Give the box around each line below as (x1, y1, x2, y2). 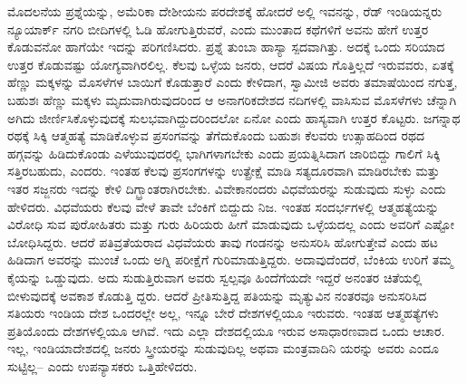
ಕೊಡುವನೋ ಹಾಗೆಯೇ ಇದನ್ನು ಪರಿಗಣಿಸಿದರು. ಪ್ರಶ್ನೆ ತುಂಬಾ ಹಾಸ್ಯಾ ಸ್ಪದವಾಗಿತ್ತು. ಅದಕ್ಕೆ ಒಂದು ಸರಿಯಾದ (7, 37, 445, 56)
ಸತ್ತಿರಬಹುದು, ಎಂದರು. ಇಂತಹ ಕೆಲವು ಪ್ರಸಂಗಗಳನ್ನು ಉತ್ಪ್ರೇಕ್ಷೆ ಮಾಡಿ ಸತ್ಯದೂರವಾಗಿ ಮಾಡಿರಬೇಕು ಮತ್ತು (7, 161, 440, 180)
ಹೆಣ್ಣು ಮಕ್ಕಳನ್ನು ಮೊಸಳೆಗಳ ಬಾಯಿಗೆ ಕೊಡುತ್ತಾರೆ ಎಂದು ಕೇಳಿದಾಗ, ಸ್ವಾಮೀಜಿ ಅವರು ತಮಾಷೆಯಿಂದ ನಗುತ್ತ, (7, 72, 458, 91)
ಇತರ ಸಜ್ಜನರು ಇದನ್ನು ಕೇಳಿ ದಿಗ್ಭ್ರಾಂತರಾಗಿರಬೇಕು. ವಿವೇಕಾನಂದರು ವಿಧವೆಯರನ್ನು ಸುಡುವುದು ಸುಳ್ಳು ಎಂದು (7, 178, 446, 197)
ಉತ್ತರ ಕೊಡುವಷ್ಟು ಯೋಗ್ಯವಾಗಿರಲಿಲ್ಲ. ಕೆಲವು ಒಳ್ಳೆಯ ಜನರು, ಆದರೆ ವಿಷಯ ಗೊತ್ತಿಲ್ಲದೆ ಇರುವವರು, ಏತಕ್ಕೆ (7, 54, 454, 73)
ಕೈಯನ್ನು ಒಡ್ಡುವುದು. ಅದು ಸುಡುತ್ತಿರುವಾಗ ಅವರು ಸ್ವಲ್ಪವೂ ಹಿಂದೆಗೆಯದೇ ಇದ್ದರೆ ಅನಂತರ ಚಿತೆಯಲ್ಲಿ (7, 267, 423, 286)
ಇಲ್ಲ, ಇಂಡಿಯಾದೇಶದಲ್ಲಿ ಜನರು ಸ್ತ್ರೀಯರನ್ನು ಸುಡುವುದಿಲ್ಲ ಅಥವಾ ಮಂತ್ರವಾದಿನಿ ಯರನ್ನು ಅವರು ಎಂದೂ (7, 339, 440, 358)
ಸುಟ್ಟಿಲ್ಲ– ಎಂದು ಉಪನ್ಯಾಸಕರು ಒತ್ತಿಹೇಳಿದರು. (7, 356, 198, 375)
